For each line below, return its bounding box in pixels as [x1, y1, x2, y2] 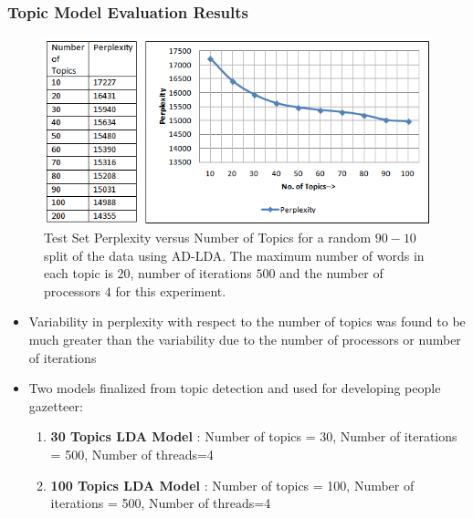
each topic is [44, 264, 113, 283]
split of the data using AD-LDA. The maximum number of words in [44, 245, 425, 264]
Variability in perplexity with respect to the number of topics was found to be [28, 312, 466, 331]
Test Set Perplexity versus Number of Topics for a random [44, 228, 372, 247]
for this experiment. [115, 281, 226, 300]
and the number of [279, 264, 384, 283]
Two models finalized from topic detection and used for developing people [28, 378, 441, 398]
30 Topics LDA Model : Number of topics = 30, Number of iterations [50, 427, 457, 446]
